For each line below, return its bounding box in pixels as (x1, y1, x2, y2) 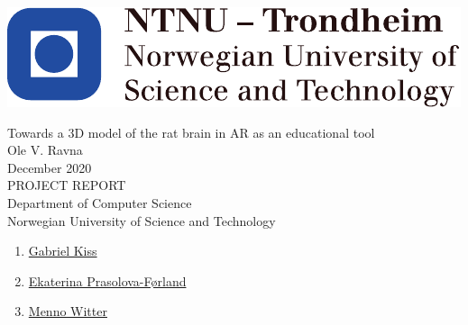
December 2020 (7, 158, 92, 176)
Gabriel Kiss (28, 241, 97, 260)
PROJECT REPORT (7, 176, 126, 194)
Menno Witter (28, 302, 107, 320)
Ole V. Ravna (7, 140, 83, 159)
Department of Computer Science (7, 193, 192, 212)
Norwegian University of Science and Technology (7, 211, 276, 230)
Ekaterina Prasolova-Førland (28, 271, 187, 290)
